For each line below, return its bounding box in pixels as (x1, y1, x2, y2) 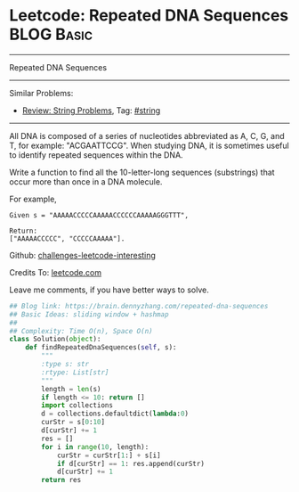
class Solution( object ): (9, 335, 101, 344)
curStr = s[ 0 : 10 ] (41, 418, 105, 427)
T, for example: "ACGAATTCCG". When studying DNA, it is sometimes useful (9, 140, 289, 151)
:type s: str (41, 360, 90, 369)
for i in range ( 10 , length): (41, 442, 149, 451)
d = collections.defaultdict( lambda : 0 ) (41, 409, 190, 419)
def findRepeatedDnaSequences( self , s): (25, 343, 177, 352)
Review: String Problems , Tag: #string (21, 104, 161, 116)
